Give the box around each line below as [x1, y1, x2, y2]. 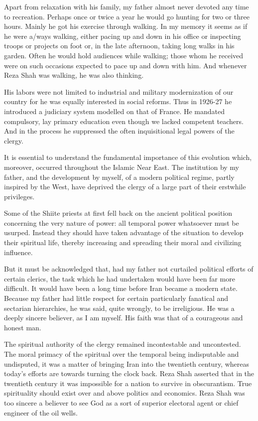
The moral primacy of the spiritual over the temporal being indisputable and [4, 349, 239, 359]
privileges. [4, 191, 35, 201]
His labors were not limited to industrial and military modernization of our [4, 86, 234, 97]
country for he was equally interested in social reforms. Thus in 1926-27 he [4, 96, 232, 107]
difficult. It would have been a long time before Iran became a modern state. [4, 283, 238, 293]
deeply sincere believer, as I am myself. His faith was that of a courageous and [4, 312, 243, 323]
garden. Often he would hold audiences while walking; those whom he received [4, 50, 244, 60]
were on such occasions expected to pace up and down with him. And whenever [4, 60, 247, 70]
